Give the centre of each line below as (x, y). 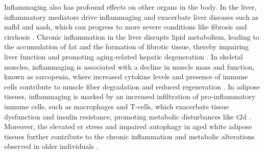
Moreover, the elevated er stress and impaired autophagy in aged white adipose (128, 126)
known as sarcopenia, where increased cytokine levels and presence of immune (126, 76)
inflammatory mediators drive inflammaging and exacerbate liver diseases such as (131, 17)
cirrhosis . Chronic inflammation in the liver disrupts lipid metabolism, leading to (132, 36)
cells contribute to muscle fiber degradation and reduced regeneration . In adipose (132, 86)
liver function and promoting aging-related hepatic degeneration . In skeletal (124, 56)
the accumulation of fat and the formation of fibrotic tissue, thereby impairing (127, 47)
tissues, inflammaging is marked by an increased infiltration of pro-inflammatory (130, 96)
